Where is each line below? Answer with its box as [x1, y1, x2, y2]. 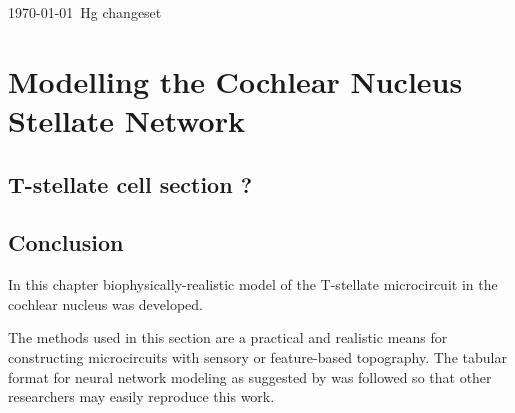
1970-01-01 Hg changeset [8, 2, 162, 22]
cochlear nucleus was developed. [8, 293, 204, 314]
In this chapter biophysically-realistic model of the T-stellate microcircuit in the [8, 274, 498, 295]
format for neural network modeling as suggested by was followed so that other [8, 366, 492, 387]
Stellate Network [8, 99, 245, 140]
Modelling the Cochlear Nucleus [8, 60, 463, 101]
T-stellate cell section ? [8, 168, 253, 199]
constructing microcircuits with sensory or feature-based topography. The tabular [8, 346, 507, 367]
